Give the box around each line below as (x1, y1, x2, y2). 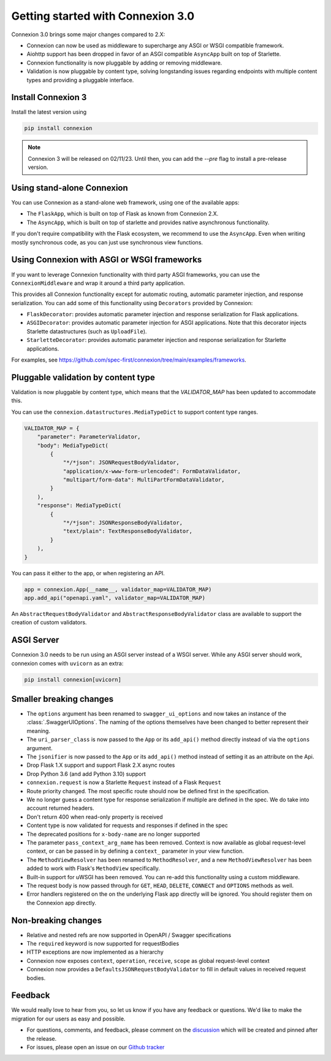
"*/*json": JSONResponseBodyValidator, (63, 519, 183, 526)
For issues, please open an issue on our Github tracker (26, 1044, 165, 1051)
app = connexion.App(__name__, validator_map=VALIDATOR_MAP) (24, 586, 212, 593)
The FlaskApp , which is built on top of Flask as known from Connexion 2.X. (26, 210, 219, 217)
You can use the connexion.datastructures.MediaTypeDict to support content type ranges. (11, 408, 259, 416)
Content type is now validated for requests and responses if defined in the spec (26, 822, 228, 829)
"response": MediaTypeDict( (37, 502, 122, 509)
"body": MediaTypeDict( (37, 442, 108, 449)
